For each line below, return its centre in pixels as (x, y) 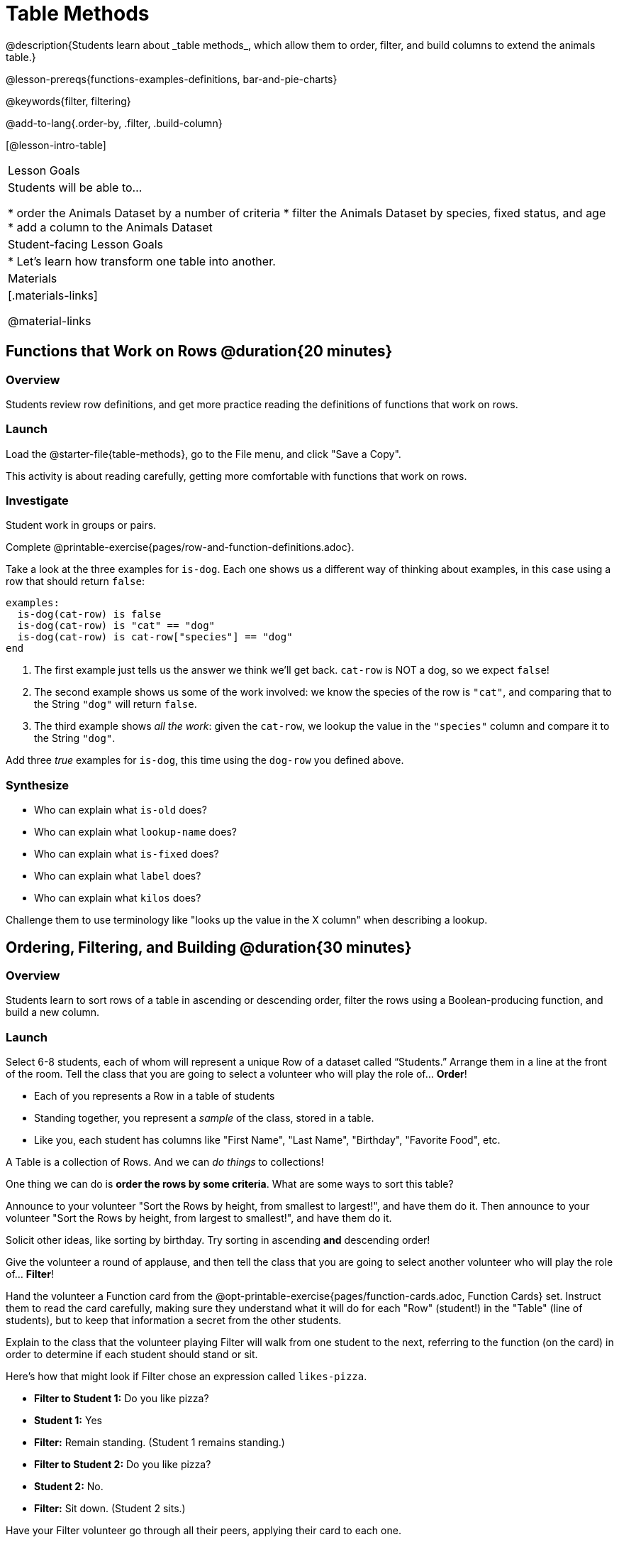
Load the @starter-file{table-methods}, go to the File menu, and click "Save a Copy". (203, 454)
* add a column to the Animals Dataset (110, 227)
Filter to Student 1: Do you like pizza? (122, 1399)
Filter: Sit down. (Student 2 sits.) (110, 1509)
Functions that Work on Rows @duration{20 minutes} (199, 351)
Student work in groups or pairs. (81, 525)
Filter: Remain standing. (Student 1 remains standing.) (160, 1443)
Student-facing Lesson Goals (86, 244)
